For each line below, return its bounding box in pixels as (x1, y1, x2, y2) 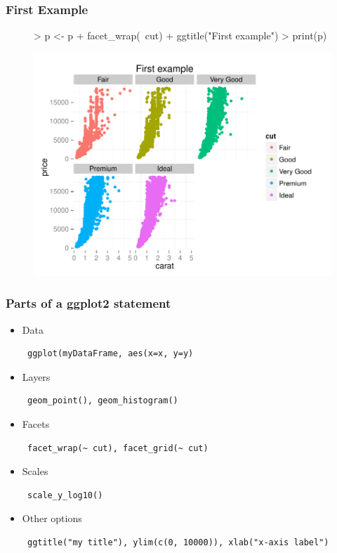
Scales (22, 464, 48, 479)
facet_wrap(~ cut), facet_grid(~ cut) (27, 443, 209, 453)
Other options (22, 511, 82, 526)
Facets (22, 417, 50, 431)
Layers (22, 369, 51, 384)
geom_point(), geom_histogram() (27, 396, 178, 406)
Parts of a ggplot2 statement (6, 294, 171, 312)
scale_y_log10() (27, 490, 103, 500)
